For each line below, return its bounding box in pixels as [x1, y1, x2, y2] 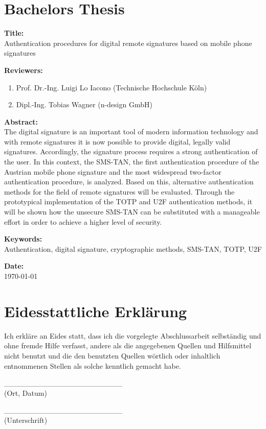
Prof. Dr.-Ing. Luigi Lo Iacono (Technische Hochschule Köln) [16, 82, 207, 92]
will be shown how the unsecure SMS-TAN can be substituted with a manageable [4, 206, 260, 217]
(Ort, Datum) [4, 387, 47, 398]
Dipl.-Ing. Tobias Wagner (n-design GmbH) [16, 99, 152, 110]
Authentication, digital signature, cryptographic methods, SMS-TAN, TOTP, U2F [4, 243, 262, 254]
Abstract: [4, 116, 38, 127]
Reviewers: [4, 64, 43, 75]
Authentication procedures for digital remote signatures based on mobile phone [4, 37, 252, 48]
